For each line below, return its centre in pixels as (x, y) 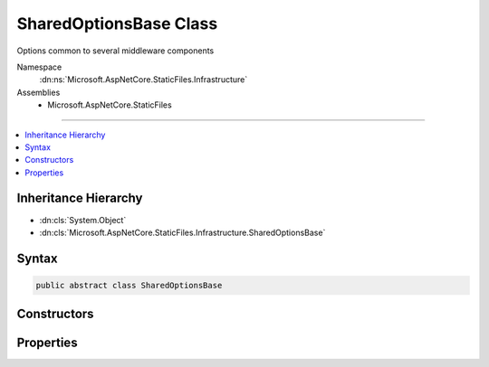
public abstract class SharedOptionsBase (129, 285)
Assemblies (38, 92)
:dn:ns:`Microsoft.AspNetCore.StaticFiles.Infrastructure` (144, 80)
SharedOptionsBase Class (117, 24)
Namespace (39, 67)
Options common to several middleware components (115, 51)
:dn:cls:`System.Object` (83, 220)
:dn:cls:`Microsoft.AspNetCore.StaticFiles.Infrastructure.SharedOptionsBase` (182, 232)
